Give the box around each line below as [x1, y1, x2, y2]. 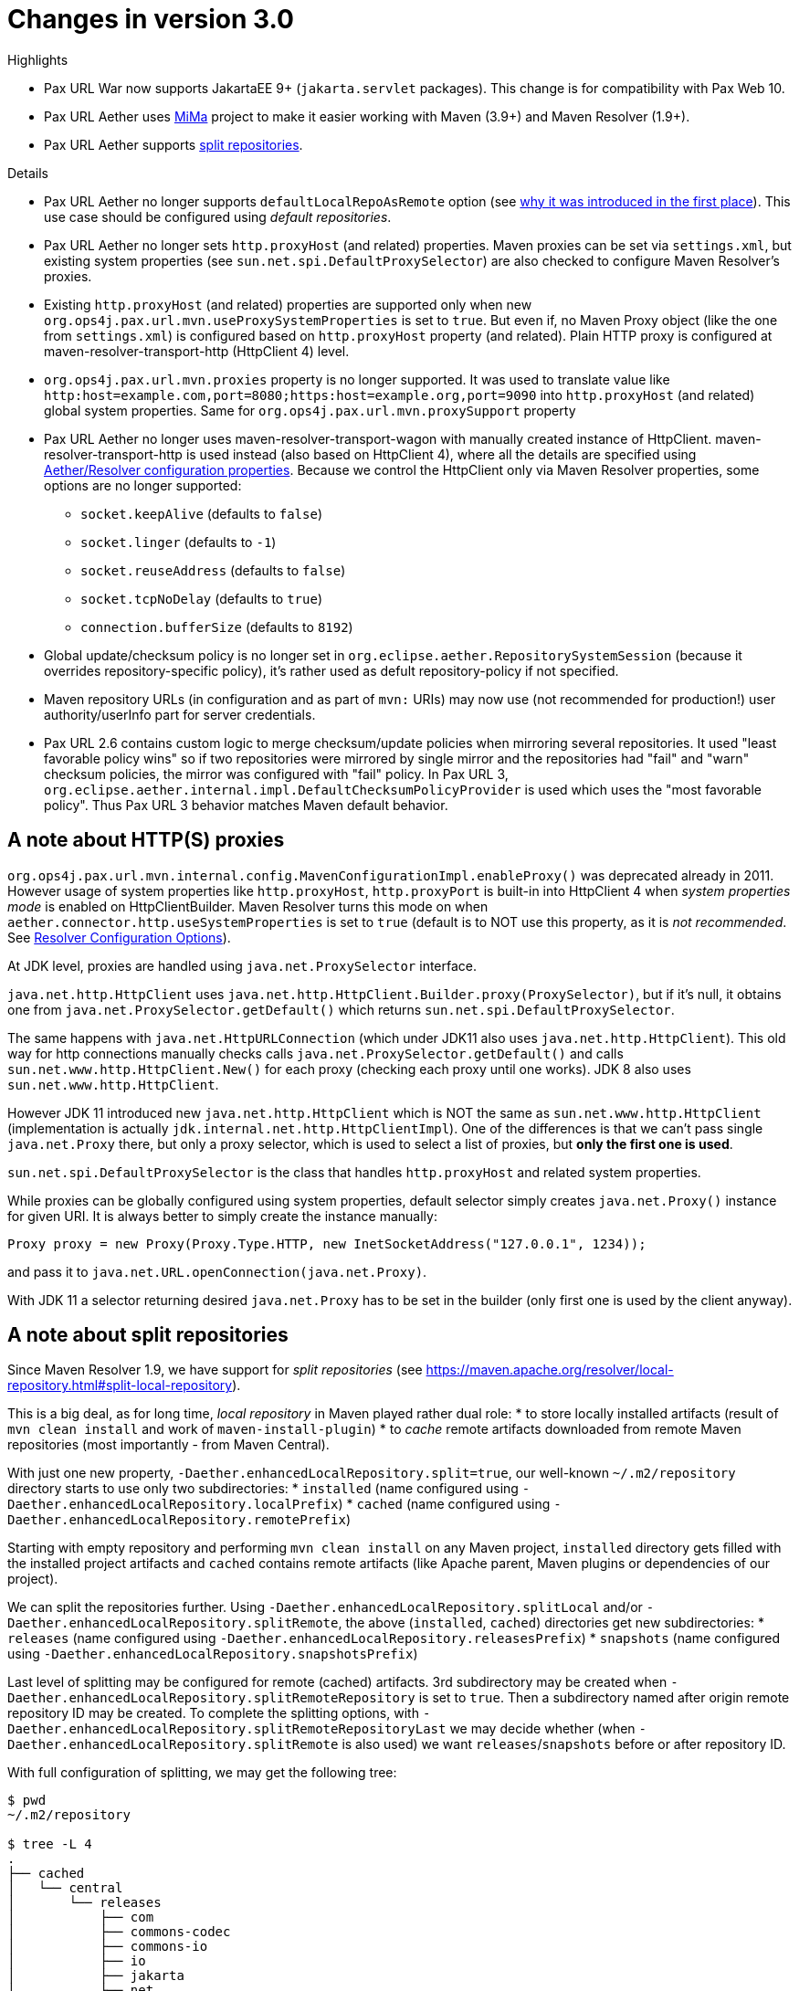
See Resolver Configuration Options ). [7, 929, 231, 945]
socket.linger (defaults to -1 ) [80, 533, 277, 550]
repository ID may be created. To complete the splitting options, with [7, 1705, 419, 1722]
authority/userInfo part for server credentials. [44, 706, 316, 722]
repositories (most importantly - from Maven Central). [7, 1437, 330, 1453]
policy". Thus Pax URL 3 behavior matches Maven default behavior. [44, 796, 448, 813]
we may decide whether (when [449, 1721, 636, 1737]
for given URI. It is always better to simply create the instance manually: [7, 1207, 437, 1224]
